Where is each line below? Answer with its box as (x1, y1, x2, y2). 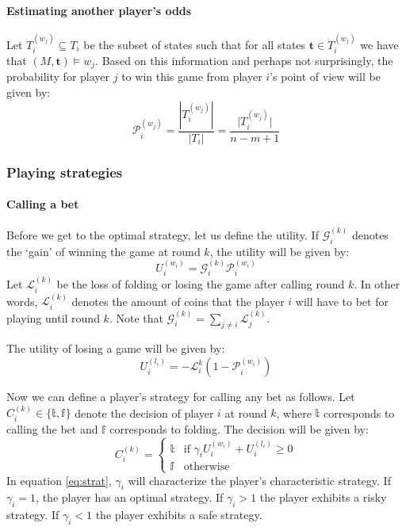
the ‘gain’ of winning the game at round (6, 243, 201, 259)
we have (360, 36, 399, 52)
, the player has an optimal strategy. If (36, 489, 224, 506)
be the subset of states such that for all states (83, 36, 306, 52)
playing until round (6, 309, 100, 326)
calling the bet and (6, 420, 98, 437)
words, (6, 292, 38, 309)
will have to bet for (295, 292, 389, 309)
